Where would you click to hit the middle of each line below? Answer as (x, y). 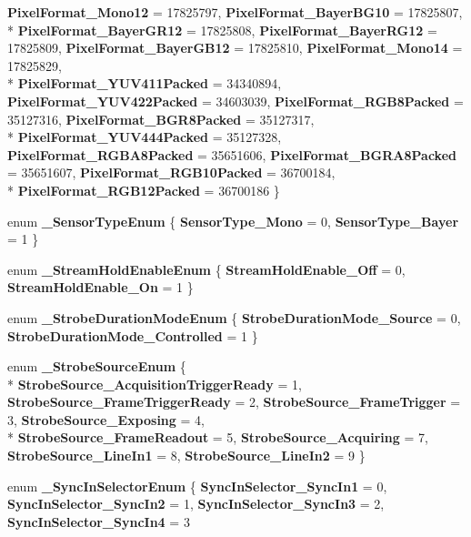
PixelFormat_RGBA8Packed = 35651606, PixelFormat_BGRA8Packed (232, 154)
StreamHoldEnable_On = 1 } (100, 287)
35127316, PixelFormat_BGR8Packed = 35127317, (161, 119)
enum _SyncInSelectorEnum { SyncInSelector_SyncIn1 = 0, (197, 486)
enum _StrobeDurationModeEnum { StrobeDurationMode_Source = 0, (234, 317)
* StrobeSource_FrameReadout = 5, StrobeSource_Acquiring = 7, (218, 437)
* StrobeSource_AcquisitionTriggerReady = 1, (155, 384)
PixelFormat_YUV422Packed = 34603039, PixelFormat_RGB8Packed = (235, 101)
